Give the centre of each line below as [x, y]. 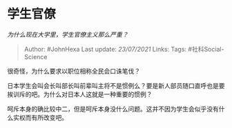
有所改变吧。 [49, 117]
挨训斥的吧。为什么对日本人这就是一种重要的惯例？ [80, 94]
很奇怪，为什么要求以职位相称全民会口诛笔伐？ [74, 71]
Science [36, 56]
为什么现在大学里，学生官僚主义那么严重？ [68, 34]
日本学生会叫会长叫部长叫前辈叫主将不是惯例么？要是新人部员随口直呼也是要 [116, 85]
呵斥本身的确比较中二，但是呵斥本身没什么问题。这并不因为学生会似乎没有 [113, 109]
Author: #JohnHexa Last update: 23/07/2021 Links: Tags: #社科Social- [124, 49]
